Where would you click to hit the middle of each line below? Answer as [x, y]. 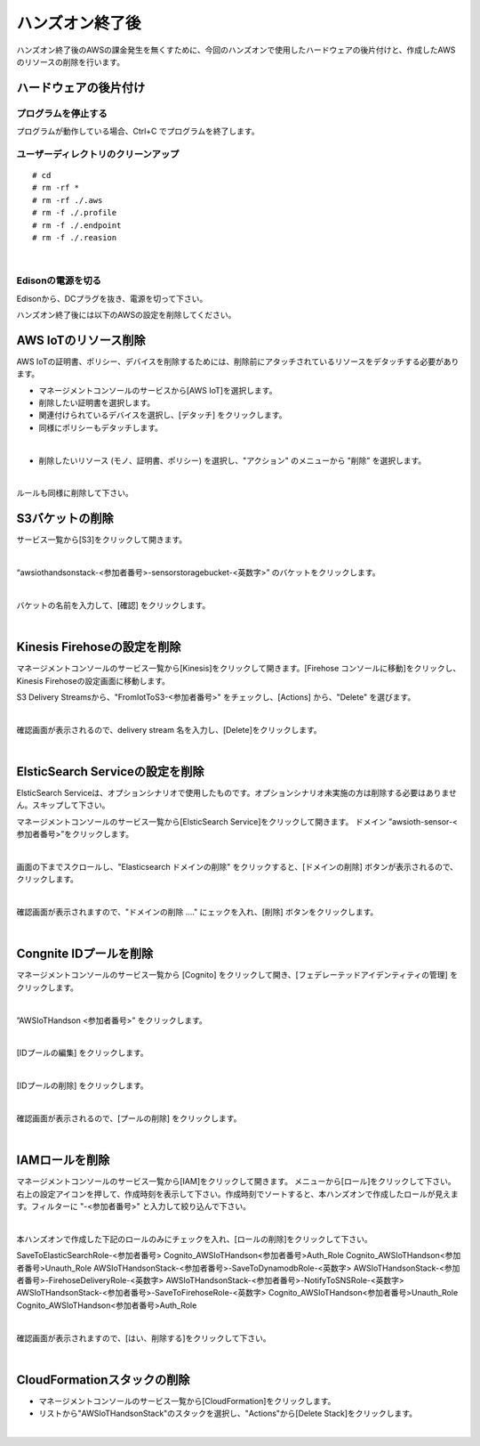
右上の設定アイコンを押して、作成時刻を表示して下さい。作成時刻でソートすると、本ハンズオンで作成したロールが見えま [237, 1194]
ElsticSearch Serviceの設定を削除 [110, 772]
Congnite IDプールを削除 [85, 954]
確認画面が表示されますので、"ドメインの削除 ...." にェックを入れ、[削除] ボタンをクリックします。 [197, 912]
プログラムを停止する [62, 113]
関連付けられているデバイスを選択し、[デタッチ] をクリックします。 [163, 415]
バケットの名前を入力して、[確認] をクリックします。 [113, 605]
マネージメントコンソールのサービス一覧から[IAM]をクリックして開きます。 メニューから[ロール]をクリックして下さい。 [236, 1182]
